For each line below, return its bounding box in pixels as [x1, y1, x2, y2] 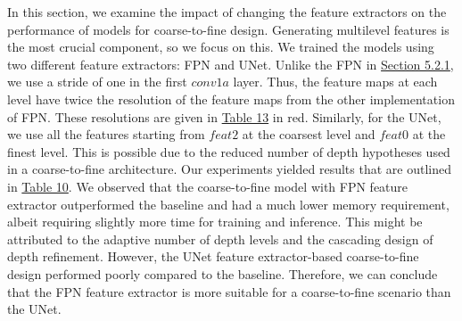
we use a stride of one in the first [7, 72, 187, 91]
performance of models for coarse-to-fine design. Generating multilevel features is [7, 20, 450, 38]
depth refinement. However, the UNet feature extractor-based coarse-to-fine [7, 247, 419, 266]
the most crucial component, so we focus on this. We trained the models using [7, 37, 434, 56]
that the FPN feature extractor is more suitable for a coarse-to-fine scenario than [7, 282, 451, 300]
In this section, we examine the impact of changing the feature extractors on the [7, 3, 447, 21]
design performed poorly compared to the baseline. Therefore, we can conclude [7, 264, 438, 283]
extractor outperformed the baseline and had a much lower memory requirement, [7, 194, 450, 213]
